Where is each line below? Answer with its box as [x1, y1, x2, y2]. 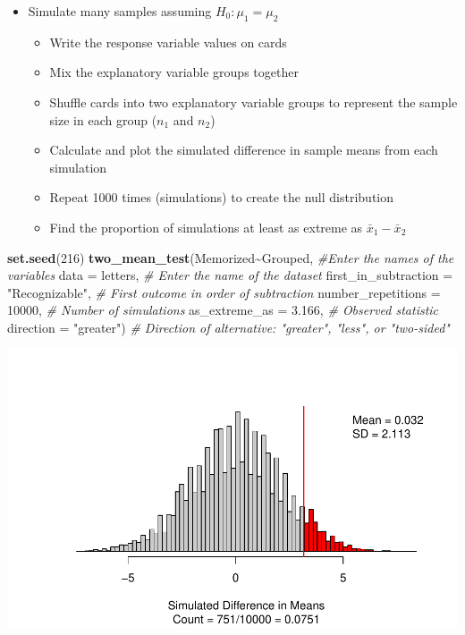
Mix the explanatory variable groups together [49, 63, 299, 81]
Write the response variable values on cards [49, 32, 287, 51]
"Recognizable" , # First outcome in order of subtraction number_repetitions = [7, 283, 441, 301]
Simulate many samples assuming [28, 2, 212, 20]
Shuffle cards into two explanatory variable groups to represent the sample [49, 92, 458, 111]
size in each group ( [49, 110, 157, 129]
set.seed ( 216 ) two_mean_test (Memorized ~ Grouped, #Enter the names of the [7, 248, 454, 267]
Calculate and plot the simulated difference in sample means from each [49, 140, 438, 159]
